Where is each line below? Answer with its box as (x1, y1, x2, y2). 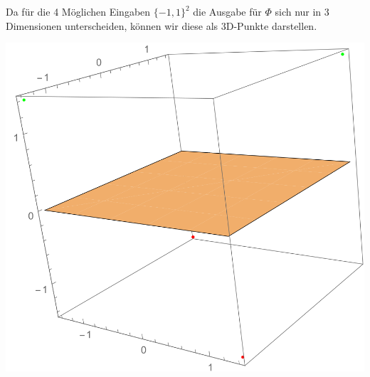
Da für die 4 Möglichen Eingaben (6, 4, 151, 18)
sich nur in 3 (275, 4, 329, 18)
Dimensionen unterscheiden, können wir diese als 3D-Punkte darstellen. (6, 18, 317, 33)
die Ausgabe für (193, 4, 262, 18)
